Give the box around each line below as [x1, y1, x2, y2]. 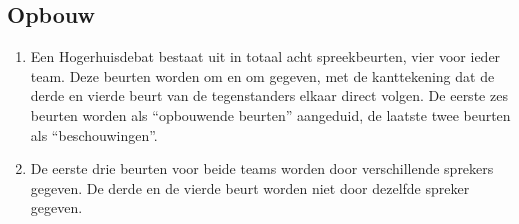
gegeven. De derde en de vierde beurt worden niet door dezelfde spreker [30, 177, 470, 198]
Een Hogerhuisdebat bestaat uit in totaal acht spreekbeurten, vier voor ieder [30, 46, 501, 67]
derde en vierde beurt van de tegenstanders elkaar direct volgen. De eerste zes [30, 85, 508, 106]
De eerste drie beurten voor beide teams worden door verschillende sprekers [30, 158, 494, 179]
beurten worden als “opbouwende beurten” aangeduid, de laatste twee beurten [30, 104, 511, 125]
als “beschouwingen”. [30, 124, 158, 145]
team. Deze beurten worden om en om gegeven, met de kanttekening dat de [30, 65, 495, 86]
